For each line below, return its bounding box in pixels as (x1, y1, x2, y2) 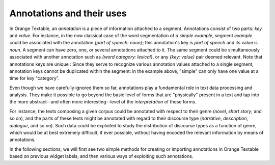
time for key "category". (9, 75, 60, 81)
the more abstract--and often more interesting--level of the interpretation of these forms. (9, 99, 197, 105)
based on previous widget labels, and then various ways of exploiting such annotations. (9, 153, 194, 159)
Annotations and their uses (9, 8, 127, 19)
